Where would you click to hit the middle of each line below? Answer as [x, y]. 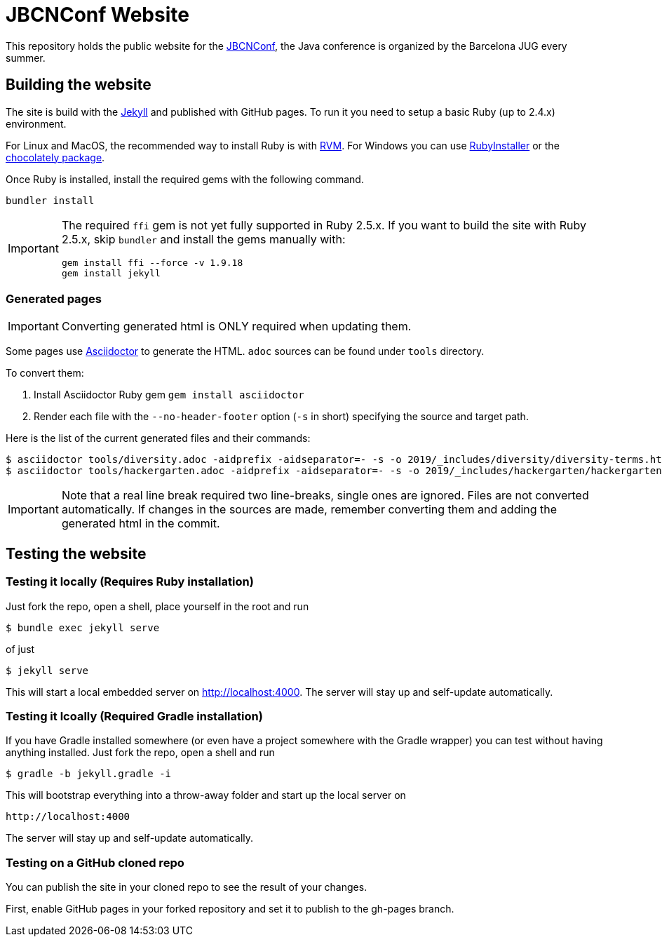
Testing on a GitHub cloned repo [95, 862]
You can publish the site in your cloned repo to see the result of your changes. [187, 887]
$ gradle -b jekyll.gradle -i [89, 774]
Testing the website [76, 553]
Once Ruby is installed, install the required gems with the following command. [185, 179]
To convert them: [45, 373]
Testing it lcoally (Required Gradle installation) [134, 716]
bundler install [50, 200]
